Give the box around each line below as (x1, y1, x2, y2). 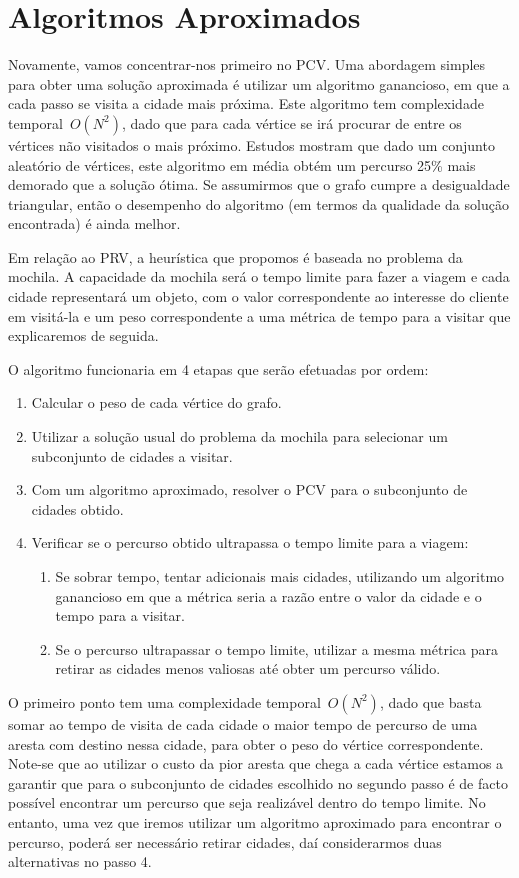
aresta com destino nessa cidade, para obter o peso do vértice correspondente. (8, 733, 484, 754)
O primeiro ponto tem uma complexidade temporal (8, 691, 321, 712)
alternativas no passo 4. (8, 851, 152, 872)
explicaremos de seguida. (8, 325, 159, 346)
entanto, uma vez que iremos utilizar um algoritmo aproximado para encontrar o (8, 811, 502, 832)
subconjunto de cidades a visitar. (31, 445, 233, 466)
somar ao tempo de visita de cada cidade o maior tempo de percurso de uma (8, 713, 478, 734)
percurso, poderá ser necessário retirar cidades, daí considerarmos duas (8, 831, 442, 852)
